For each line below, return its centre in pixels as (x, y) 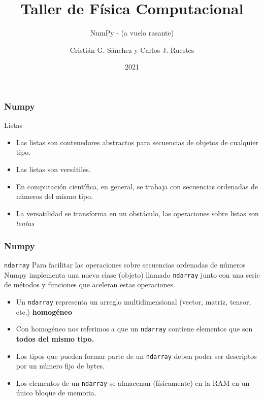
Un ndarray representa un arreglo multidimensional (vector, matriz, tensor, (134, 302)
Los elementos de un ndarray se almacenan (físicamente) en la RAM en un (133, 382)
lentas (25, 223)
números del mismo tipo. (54, 196)
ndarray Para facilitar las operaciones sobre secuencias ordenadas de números (125, 265)
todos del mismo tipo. (55, 338)
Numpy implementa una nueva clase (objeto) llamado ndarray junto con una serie (132, 274)
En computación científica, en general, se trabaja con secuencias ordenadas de (137, 186)
